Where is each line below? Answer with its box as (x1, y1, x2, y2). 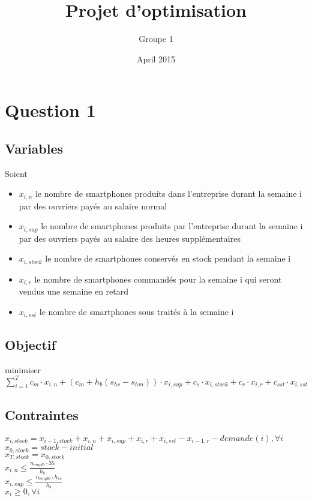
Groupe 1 (139, 32, 173, 45)
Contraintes (5, 405, 79, 424)
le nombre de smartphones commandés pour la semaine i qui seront (34, 272, 282, 285)
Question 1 (5, 98, 96, 122)
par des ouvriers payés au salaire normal (19, 199, 167, 212)
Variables (5, 139, 64, 157)
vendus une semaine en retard (19, 285, 129, 298)
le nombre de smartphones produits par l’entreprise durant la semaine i (41, 220, 303, 232)
